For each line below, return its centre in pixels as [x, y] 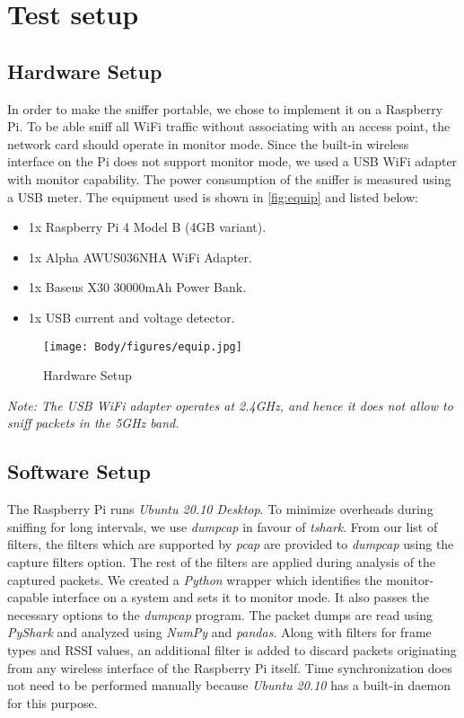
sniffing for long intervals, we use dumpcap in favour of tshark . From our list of [223, 526]
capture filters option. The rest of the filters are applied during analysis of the [222, 561]
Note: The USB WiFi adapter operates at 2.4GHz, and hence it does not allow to [230, 405]
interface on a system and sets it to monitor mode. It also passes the [241, 597]
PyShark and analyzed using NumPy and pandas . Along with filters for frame [219, 632]
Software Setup [79, 471]
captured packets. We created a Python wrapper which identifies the [195, 579]
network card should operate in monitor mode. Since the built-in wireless [208, 143]
